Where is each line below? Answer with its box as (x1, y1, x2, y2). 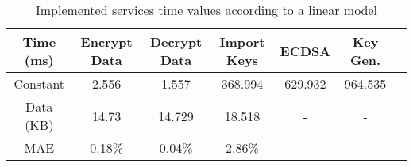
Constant (14, 74, 65, 93)
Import (219, 32, 265, 51)
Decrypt (149, 32, 203, 51)
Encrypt (80, 32, 133, 51)
